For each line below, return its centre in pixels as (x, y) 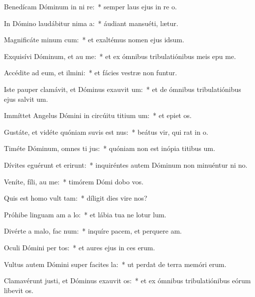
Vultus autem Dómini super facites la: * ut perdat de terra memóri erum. (115, 264)
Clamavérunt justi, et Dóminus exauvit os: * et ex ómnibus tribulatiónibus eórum (127, 281)
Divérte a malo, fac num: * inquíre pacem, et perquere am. (93, 231)
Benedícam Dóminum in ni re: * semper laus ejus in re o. (90, 6)
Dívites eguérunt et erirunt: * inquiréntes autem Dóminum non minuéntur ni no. (126, 164)
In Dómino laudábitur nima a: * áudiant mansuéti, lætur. (91, 23)
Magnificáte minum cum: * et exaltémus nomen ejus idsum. (94, 40)
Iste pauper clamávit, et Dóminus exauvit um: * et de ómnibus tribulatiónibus (123, 89)
